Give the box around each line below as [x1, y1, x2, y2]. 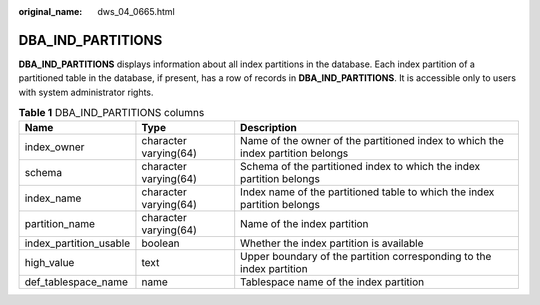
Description [240, 121, 297, 135]
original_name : [18, 6, 83, 17]
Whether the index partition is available [240, 236, 424, 250]
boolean [141, 236, 180, 250]
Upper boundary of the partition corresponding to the [240, 250, 492, 264]
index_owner [24, 140, 85, 154]
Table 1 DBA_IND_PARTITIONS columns [18, 106, 205, 120]
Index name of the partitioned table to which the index [240, 185, 495, 199]
